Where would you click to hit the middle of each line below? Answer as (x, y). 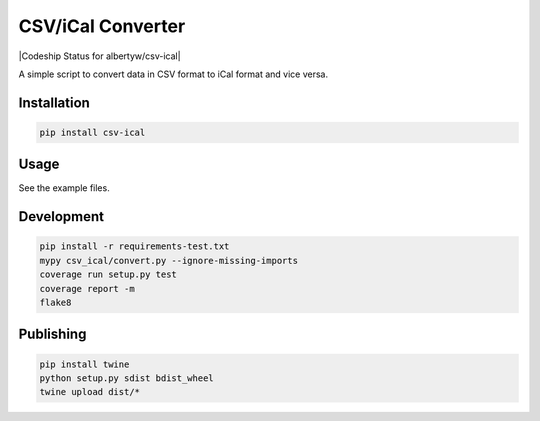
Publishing (52, 334)
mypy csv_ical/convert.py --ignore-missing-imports (169, 260)
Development (61, 216)
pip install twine (84, 364)
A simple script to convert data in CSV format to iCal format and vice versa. (173, 74)
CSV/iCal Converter (102, 26)
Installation (54, 102)
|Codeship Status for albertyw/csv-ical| (99, 56)
